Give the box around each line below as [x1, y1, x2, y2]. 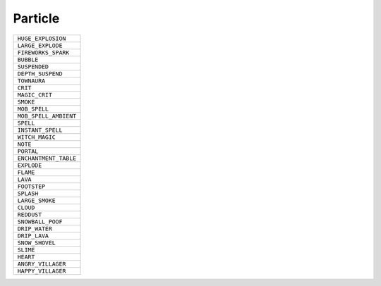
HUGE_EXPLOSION [17, 35, 66, 42]
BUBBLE [17, 56, 39, 63]
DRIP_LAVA [17, 232, 49, 240]
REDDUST [17, 211, 42, 218]
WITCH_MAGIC [17, 133, 56, 141]
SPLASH [17, 189, 39, 197]
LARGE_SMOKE [17, 197, 56, 204]
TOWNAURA [17, 77, 46, 85]
